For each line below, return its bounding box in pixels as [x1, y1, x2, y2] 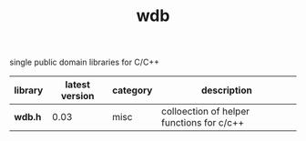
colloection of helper [160, 106, 250, 118]
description [200, 84, 252, 96]
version [60, 90, 95, 103]
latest [65, 78, 91, 91]
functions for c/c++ [160, 116, 244, 129]
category [112, 84, 153, 96]
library [14, 84, 44, 96]
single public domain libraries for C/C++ [9, 56, 160, 68]
